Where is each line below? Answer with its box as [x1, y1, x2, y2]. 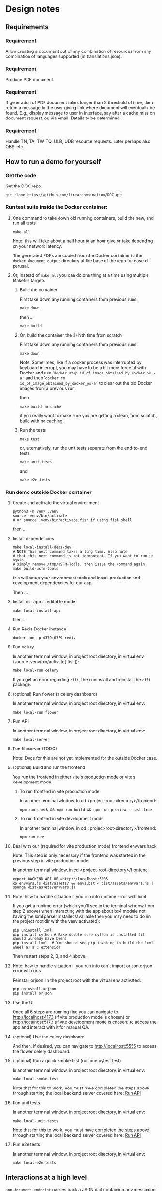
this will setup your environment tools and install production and [12, 575, 140, 581]
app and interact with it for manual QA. [12, 1024, 90, 1030]
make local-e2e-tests [12, 1160, 56, 1165]
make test [19, 436, 40, 442]
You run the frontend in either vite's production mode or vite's [12, 774, 136, 780]
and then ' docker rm [25, 375, 65, 381]
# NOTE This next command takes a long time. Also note [12, 549, 128, 554]
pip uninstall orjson [12, 987, 56, 992]
